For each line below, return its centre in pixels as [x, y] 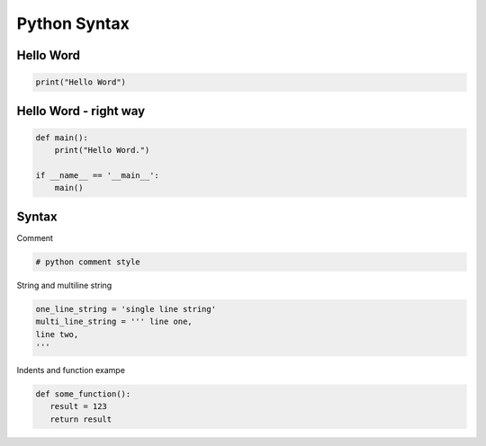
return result [81, 419]
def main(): [62, 138]
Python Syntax [73, 23]
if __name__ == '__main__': [97, 175]
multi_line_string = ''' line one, [114, 322]
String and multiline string [64, 285]
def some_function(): [83, 394]
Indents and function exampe [71, 370]
